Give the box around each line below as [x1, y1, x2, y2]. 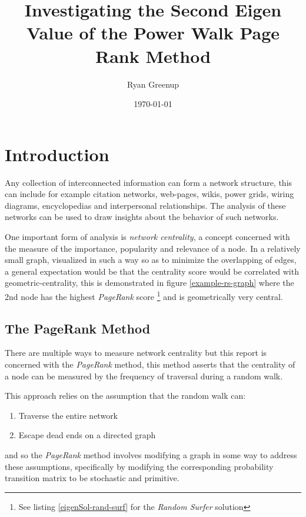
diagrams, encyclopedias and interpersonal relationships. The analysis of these [5, 199, 286, 211]
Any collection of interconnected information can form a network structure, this [5, 176, 292, 188]
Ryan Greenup [127, 78, 179, 90]
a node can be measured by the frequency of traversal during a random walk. [5, 369, 283, 382]
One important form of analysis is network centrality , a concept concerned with [5, 231, 290, 242]
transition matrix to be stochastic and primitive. [5, 472, 179, 484]
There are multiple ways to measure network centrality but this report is [5, 346, 267, 359]
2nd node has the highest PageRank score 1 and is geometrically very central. [5, 288, 283, 302]
